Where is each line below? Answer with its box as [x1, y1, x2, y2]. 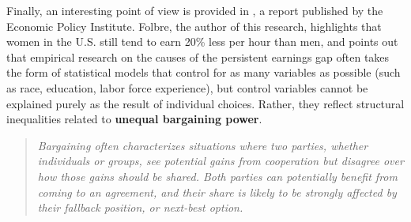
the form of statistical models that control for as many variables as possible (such [6, 64, 401, 81]
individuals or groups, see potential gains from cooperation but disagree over [37, 152, 404, 169]
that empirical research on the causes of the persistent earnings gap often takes [6, 48, 390, 65]
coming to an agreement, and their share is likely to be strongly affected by [37, 183, 397, 200]
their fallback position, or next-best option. [37, 199, 243, 216]
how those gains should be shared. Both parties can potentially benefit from [37, 167, 398, 184]
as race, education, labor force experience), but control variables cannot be [6, 79, 368, 96]
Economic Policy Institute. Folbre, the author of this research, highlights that [6, 17, 382, 34]
